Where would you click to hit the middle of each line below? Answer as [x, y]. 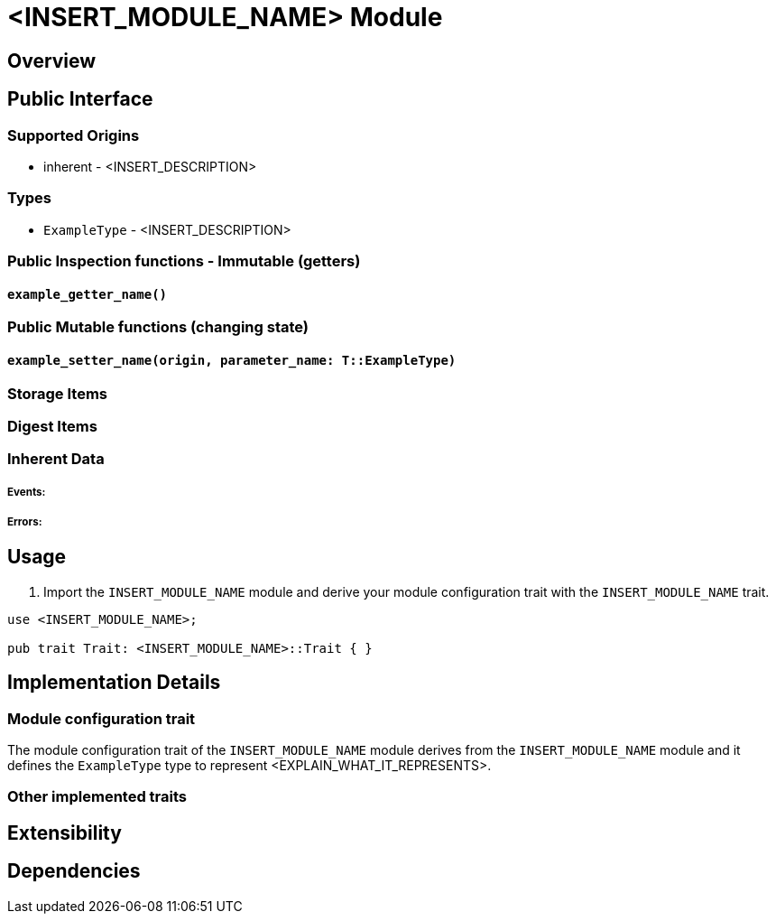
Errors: [25, 522]
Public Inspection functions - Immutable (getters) [184, 261]
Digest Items [52, 426]
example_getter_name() [88, 294]
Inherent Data [56, 459]
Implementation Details [114, 683]
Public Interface [80, 99]
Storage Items [57, 393]
